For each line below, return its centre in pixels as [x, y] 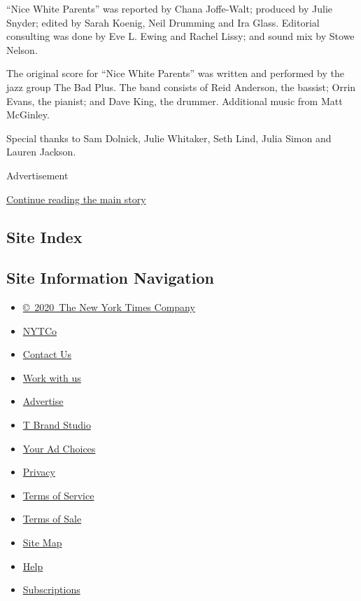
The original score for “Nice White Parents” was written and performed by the [175, 73]
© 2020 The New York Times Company [109, 307]
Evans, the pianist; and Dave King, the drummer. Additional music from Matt [175, 101]
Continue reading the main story [76, 199]
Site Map [42, 543]
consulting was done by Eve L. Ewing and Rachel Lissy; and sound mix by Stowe [180, 36]
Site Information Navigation [110, 278]
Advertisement [37, 175]
